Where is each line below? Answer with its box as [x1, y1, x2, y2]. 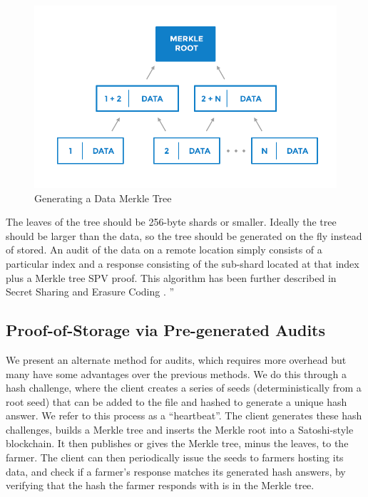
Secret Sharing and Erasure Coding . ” [6, 284, 175, 299]
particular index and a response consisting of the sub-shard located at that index [6, 256, 359, 271]
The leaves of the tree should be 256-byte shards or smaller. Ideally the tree [6, 214, 337, 229]
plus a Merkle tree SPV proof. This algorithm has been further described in [6, 270, 337, 285]
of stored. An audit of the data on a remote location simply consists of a [6, 242, 322, 257]
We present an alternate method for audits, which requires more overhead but [6, 352, 347, 367]
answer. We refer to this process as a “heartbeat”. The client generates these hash [6, 408, 362, 423]
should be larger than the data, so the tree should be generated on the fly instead [6, 228, 362, 243]
